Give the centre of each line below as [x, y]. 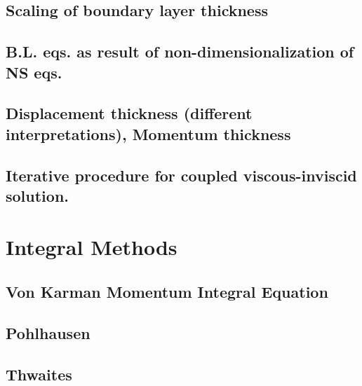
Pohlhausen [48, 332]
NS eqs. [34, 72]
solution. [38, 195]
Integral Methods [92, 247]
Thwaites [39, 374]
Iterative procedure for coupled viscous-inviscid [181, 175]
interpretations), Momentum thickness [148, 133]
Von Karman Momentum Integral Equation [167, 292]
